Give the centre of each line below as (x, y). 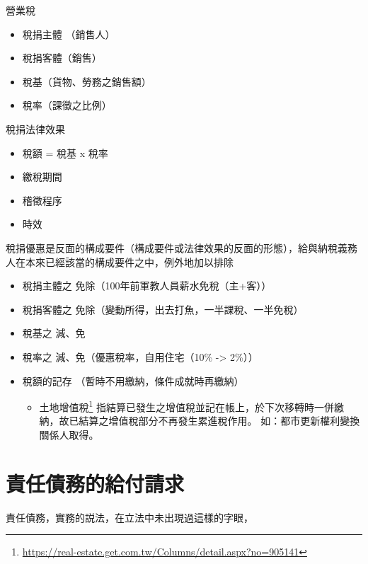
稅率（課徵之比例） (67, 105)
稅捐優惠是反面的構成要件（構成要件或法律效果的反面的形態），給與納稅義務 (182, 247)
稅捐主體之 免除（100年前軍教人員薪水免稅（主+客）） (147, 286)
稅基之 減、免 (54, 333)
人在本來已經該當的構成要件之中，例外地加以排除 (120, 261)
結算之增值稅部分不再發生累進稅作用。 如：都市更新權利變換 (219, 421)
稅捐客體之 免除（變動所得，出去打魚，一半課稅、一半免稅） (163, 309)
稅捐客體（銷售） (62, 58)
